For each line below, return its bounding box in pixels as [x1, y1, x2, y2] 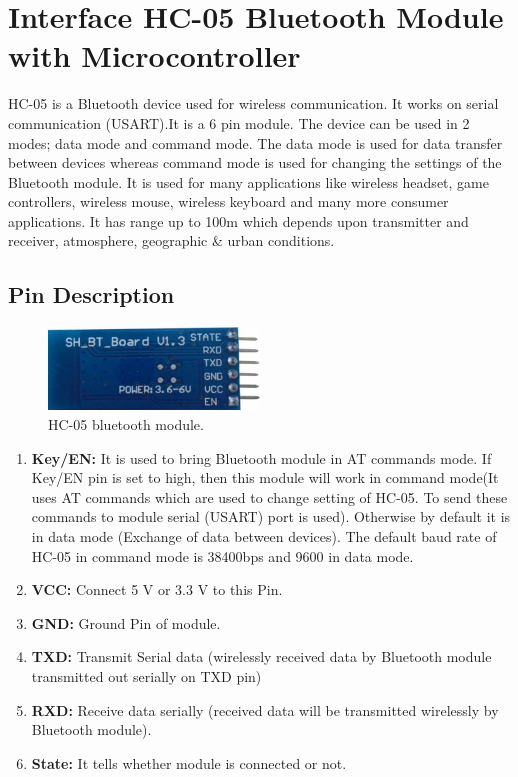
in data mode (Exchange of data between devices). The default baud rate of [31, 525, 497, 546]
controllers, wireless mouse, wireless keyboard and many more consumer [8, 191, 449, 212]
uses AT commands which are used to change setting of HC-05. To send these [31, 486, 508, 507]
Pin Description [8, 279, 175, 310]
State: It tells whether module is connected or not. [31, 752, 347, 773]
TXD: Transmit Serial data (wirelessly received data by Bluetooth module [31, 646, 492, 667]
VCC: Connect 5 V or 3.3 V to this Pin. [31, 579, 283, 600]
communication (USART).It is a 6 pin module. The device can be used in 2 [8, 112, 470, 133]
